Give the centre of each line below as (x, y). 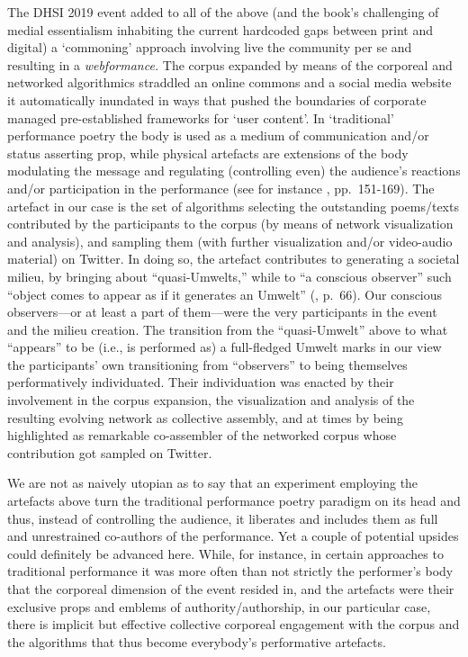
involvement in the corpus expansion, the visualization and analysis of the (211, 400)
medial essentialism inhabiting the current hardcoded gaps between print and (220, 29)
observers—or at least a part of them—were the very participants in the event (222, 312)
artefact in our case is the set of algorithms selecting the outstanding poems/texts (233, 206)
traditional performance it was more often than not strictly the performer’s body (230, 571)
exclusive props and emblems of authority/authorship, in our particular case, (219, 606)
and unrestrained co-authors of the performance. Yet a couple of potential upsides (233, 536)
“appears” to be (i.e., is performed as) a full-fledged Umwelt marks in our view (225, 347)
